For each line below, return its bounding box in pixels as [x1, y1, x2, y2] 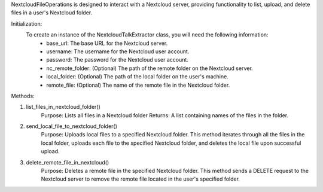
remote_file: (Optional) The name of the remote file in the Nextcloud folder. [46, 81, 230, 89]
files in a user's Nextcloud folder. [11, 9, 93, 16]
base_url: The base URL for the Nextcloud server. [46, 39, 168, 47]
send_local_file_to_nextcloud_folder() [26, 123, 118, 130]
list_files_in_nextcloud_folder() [26, 103, 101, 111]
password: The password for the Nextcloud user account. [46, 56, 188, 63]
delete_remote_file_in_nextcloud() [26, 159, 109, 166]
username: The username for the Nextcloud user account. [46, 48, 190, 55]
